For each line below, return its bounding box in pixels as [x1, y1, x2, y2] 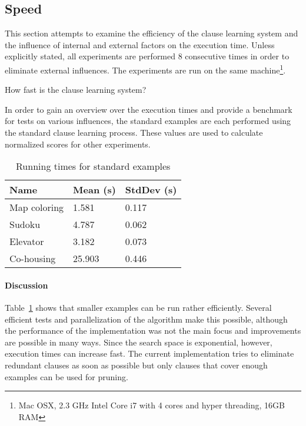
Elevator [9, 234, 44, 249]
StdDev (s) [125, 183, 177, 197]
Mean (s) [73, 183, 116, 197]
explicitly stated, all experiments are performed [5, 50, 176, 62]
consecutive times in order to [185, 50, 290, 62]
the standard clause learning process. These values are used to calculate [5, 126, 263, 139]
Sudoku [9, 217, 41, 232]
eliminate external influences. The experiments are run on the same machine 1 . [5, 62, 286, 76]
